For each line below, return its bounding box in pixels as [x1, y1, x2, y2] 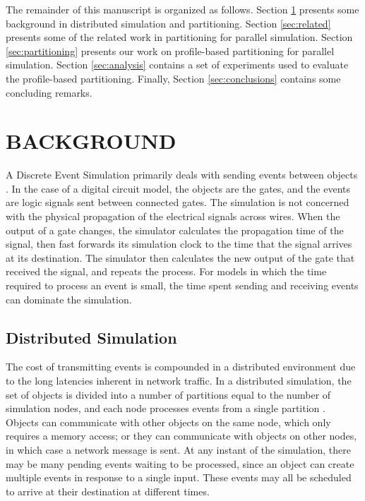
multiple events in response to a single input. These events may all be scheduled [6, 470, 352, 485]
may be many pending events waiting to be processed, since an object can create [6, 456, 354, 471]
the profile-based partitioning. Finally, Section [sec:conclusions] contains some [6, 71, 341, 85]
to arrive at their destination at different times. [6, 483, 210, 498]
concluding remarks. [6, 85, 92, 99]
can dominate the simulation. [6, 291, 132, 306]
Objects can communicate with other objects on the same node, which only [6, 414, 331, 429]
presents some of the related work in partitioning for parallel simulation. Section [6, 30, 353, 44]
